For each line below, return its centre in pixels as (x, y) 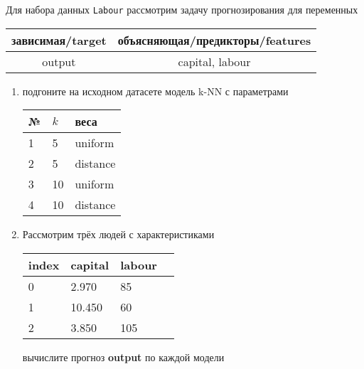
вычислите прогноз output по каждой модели (123, 357)
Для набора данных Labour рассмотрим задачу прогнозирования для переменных (182, 9)
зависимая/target (59, 40)
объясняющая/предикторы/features (214, 40)
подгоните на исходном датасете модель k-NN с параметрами (155, 91)
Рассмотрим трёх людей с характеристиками (118, 234)
